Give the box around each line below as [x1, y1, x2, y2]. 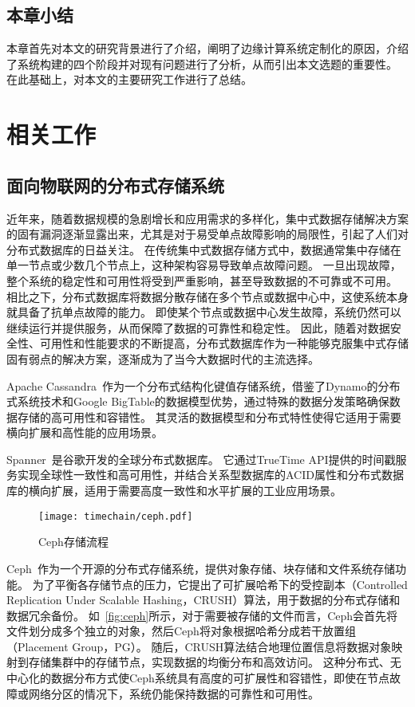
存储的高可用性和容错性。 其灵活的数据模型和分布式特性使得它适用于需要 [17, 408, 401, 425]
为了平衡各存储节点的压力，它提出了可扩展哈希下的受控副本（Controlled [32, 575, 408, 592]
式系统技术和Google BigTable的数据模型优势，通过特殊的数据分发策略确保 [6, 393, 389, 410]
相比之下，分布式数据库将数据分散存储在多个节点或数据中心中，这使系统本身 [6, 288, 409, 304]
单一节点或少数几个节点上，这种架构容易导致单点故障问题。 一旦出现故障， [6, 257, 401, 273]
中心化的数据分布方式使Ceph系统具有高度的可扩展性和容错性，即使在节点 [6, 670, 389, 686]
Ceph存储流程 [38, 533, 109, 550]
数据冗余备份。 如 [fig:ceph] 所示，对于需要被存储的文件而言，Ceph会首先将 [6, 607, 398, 623]
